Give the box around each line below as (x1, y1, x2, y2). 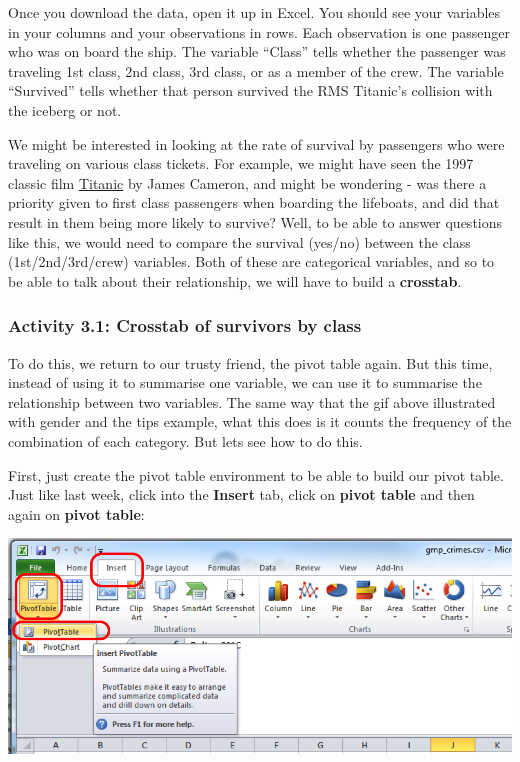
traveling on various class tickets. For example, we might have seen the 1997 (8, 153, 474, 174)
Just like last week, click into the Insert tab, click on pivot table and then (8, 484, 475, 505)
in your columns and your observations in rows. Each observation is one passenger (8, 21, 510, 42)
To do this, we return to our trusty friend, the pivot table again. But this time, (8, 352, 493, 373)
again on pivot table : (8, 503, 145, 524)
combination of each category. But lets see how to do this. (8, 430, 363, 451)
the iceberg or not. (8, 99, 122, 120)
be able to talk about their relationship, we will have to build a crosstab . (8, 270, 462, 291)
